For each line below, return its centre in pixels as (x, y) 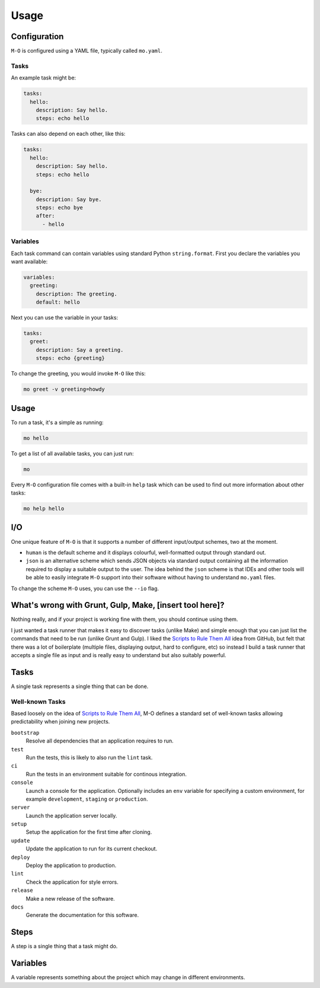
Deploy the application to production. (71, 865)
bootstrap (25, 733)
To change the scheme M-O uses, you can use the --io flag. (85, 588)
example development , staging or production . (87, 799)
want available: (29, 262)
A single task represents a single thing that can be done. (80, 686)
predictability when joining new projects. (60, 722)
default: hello (58, 302)
